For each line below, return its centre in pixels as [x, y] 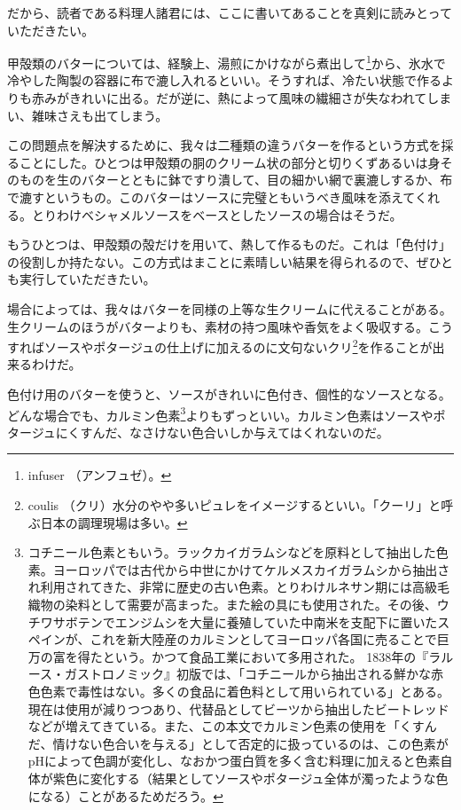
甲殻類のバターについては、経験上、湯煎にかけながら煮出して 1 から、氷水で [227, 62]
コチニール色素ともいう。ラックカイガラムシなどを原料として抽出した [232, 552]
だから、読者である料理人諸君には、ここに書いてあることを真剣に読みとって [230, 12]
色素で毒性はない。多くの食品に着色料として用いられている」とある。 [245, 691]
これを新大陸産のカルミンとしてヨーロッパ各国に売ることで [263, 639]
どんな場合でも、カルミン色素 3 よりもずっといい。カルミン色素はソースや [220, 413]
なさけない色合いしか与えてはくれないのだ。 [259, 432]
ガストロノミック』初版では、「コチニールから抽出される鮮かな [248, 674]
